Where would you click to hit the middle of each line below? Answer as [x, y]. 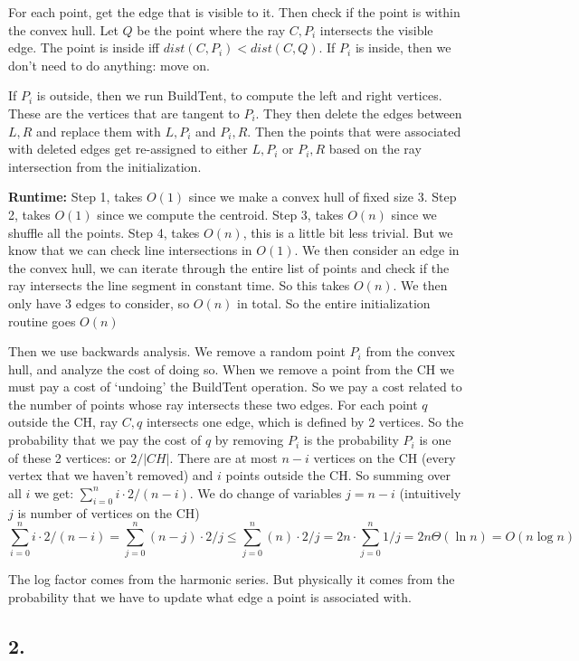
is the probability [351, 440]
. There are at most [223, 457]
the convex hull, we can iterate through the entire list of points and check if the [229, 267]
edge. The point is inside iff [84, 47]
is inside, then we [403, 47]
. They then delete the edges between [359, 113]
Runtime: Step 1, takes [76, 197]
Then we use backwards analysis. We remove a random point [177, 351]
